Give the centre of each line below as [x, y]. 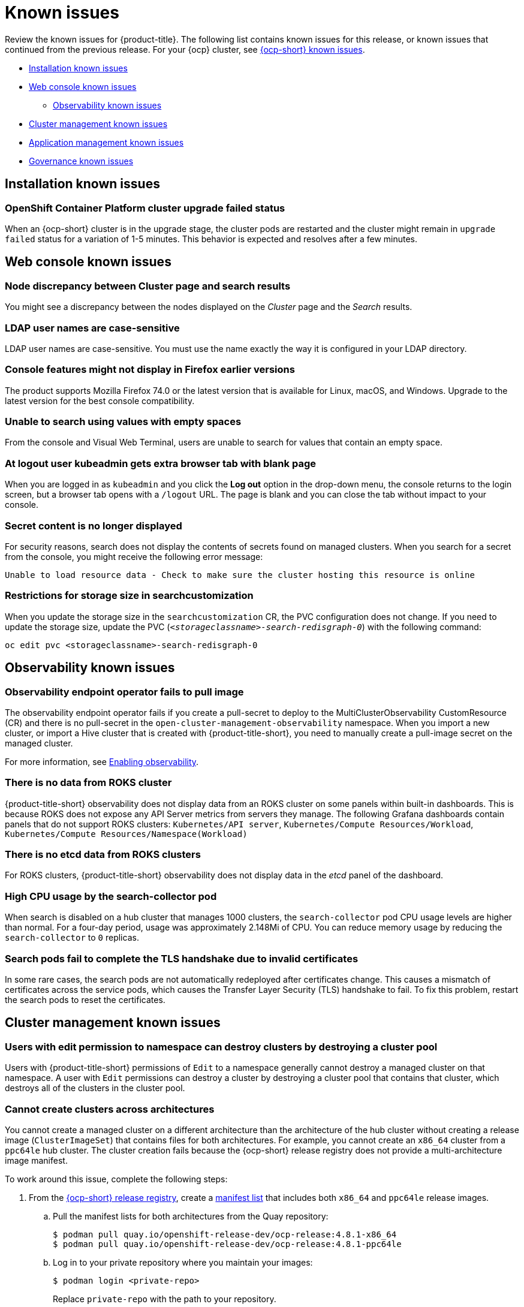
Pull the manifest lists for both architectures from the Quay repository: [191, 1216]
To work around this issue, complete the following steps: [116, 1179]
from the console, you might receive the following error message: [134, 556]
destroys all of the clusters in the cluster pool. [95, 1088]
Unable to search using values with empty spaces [123, 422]
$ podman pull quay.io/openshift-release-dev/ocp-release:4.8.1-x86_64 [225, 1234]
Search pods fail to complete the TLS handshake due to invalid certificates [182, 958]
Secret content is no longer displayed [94, 525]
